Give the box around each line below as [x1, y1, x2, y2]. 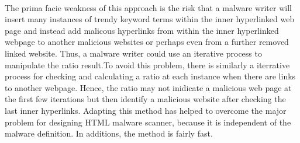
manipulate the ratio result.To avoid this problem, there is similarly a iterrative [5, 58, 290, 71]
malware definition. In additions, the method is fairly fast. [5, 127, 213, 139]
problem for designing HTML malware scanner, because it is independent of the [5, 116, 291, 128]
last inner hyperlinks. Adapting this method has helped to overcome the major [5, 104, 287, 116]
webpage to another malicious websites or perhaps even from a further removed [5, 36, 289, 48]
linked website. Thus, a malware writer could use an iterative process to [5, 47, 262, 59]
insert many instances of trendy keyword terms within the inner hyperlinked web [5, 13, 295, 25]
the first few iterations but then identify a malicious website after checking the [5, 93, 286, 105]
